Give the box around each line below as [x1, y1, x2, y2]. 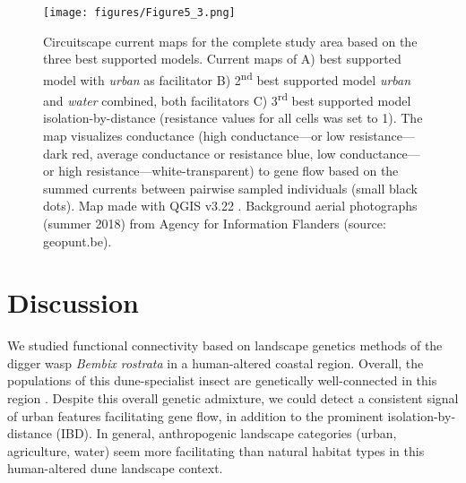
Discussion [7, 284, 139, 321]
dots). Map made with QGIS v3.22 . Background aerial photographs [43, 196, 418, 215]
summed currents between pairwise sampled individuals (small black [43, 178, 418, 197]
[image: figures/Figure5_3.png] [43, 6, 236, 19]
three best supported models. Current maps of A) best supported [43, 49, 401, 68]
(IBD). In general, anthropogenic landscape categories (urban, [56, 424, 397, 443]
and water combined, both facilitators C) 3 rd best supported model [43, 89, 411, 109]
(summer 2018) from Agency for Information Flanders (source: [43, 213, 386, 232]
